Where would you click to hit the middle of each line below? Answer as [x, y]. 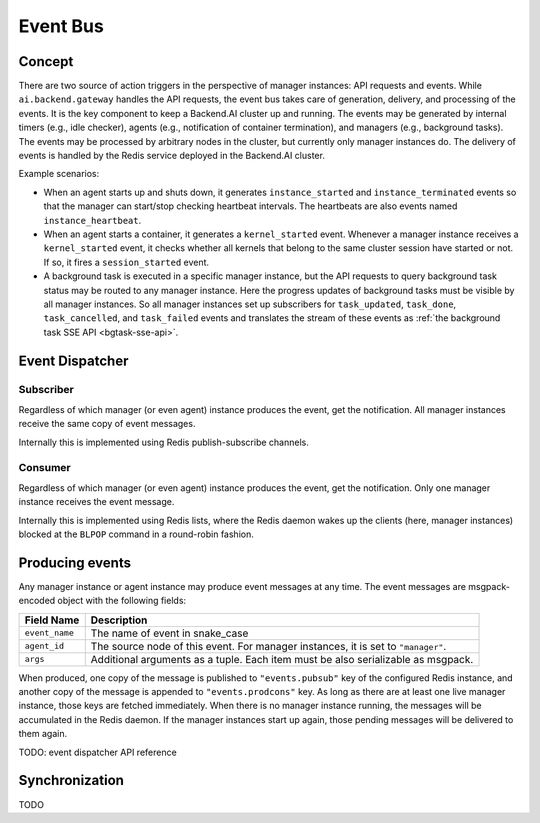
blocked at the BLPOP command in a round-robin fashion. [136, 534]
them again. [43, 734]
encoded [37, 601]
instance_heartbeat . [92, 220]
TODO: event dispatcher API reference [97, 752]
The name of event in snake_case [169, 633]
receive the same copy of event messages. [107, 424]
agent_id [44, 646]
